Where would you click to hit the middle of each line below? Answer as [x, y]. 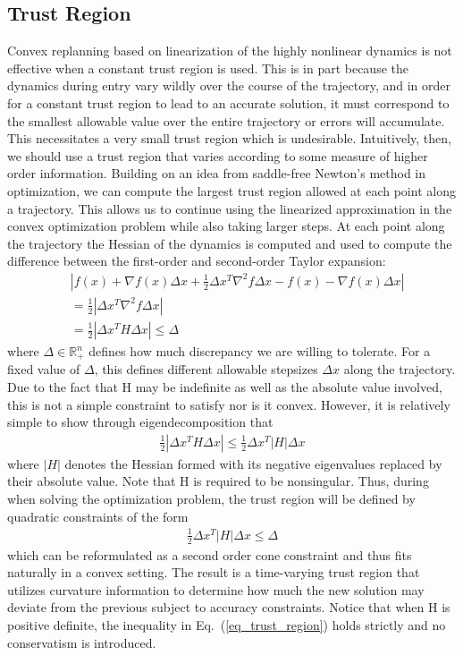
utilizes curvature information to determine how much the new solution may [216, 589]
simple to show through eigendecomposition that [140, 422]
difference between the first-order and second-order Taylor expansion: [197, 261]
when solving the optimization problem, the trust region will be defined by [211, 499]
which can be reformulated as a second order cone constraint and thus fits [210, 554]
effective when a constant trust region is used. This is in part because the [208, 68]
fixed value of [44, 369]
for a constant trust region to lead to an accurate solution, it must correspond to [228, 102]
